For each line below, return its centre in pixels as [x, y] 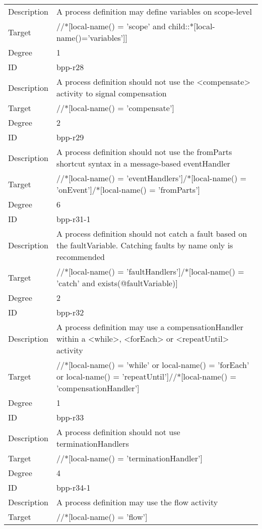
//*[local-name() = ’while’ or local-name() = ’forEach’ [153, 365]
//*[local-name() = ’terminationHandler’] [129, 458]
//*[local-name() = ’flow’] [102, 517]
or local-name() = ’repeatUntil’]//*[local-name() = [146, 376]
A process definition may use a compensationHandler [150, 327]
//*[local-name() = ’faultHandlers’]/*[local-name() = [150, 271]
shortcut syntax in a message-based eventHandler [143, 163]
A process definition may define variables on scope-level [154, 11]
